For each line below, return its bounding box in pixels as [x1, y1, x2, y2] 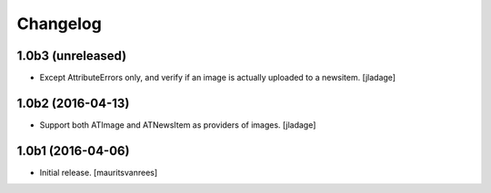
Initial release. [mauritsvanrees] [39, 167, 158, 178]
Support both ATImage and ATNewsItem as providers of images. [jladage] [39, 119, 316, 130]
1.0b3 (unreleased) [16, 48, 127, 63]
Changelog [16, 14, 102, 34]
